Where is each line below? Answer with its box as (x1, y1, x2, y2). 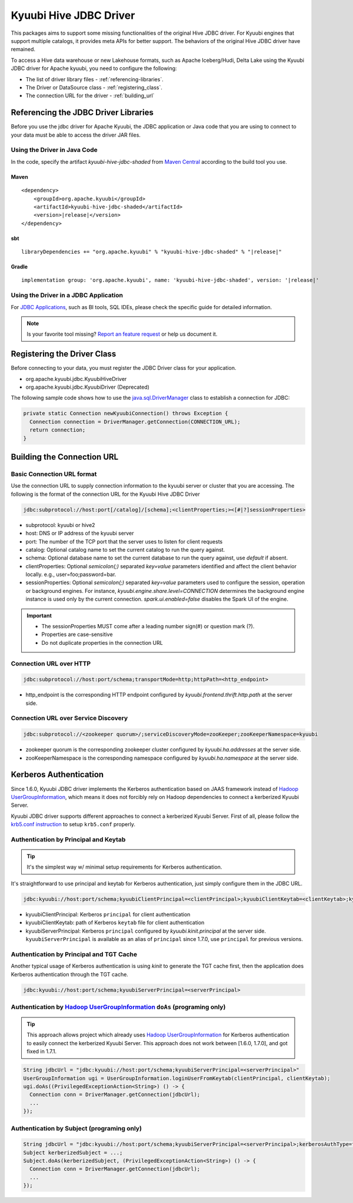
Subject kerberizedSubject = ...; (23, 1149, 123, 1156)
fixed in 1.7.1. (26, 1048, 57, 1055)
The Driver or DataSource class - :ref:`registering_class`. (25, 84, 163, 91)
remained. (11, 46, 35, 53)
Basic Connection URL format (11, 470, 97, 478)
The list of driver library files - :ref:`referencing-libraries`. (25, 75, 164, 82)
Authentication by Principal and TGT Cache (11, 950, 138, 958)
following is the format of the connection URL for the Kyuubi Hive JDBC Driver (11, 491, 200, 498)
